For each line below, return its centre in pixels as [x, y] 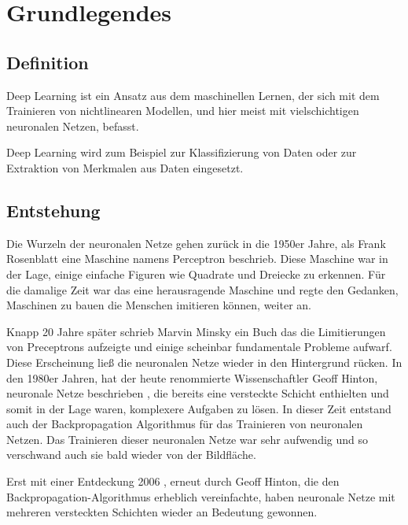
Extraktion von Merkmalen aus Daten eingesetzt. [125, 167]
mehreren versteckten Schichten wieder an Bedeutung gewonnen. [162, 512]
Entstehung [53, 210]
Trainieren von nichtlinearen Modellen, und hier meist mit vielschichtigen [183, 111]
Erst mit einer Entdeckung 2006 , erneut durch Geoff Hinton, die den [173, 481]
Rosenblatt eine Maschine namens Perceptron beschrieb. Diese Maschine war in [197, 259]
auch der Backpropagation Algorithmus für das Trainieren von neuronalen [185, 424]
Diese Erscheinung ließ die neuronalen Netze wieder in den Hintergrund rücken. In [204, 362]
